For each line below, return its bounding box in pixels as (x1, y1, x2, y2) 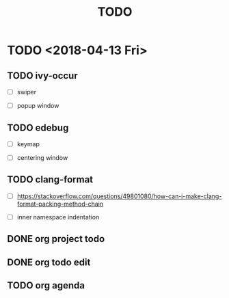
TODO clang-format (7, 174, 94, 185)
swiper (16, 88, 37, 96)
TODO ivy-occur (7, 70, 78, 81)
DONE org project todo (7, 233, 105, 245)
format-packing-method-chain (16, 200, 104, 208)
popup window (16, 102, 59, 110)
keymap (16, 139, 40, 148)
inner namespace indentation (16, 213, 100, 221)
